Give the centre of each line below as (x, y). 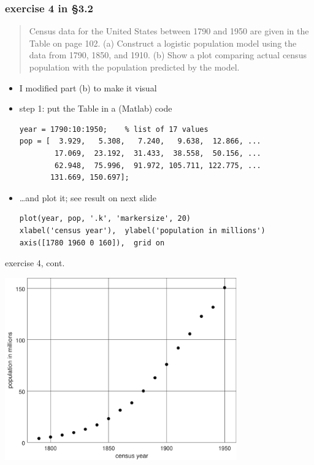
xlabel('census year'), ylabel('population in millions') (142, 230)
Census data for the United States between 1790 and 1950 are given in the (169, 31)
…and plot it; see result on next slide (88, 197)
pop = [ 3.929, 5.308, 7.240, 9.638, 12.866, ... (140, 141)
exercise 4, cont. (35, 263)
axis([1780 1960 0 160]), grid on (92, 243)
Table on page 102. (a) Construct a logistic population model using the (163, 43)
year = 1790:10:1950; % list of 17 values (114, 129)
